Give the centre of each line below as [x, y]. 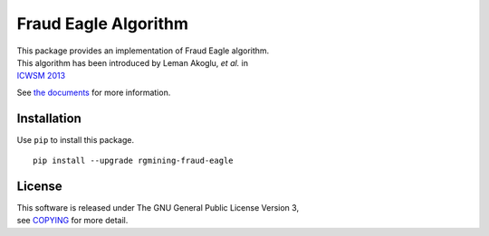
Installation [49, 118]
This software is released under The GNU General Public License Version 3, [158, 207]
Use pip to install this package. [76, 139]
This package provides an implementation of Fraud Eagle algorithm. [143, 51]
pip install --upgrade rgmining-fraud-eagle [134, 161]
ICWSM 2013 [41, 76]
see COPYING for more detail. [72, 221]
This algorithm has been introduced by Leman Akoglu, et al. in [133, 62]
